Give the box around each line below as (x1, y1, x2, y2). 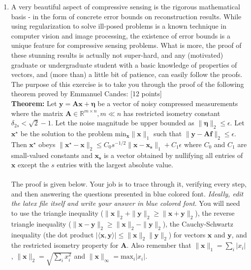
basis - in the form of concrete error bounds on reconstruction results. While (11, 11, 242, 21)
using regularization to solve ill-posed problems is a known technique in (11, 21, 227, 31)
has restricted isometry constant (123, 108, 220, 118)
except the (17, 159, 49, 170)
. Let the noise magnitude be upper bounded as (51, 117, 194, 128)
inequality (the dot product (11, 229, 94, 239)
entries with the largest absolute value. (57, 159, 173, 170)
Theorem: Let (11, 98, 57, 108)
